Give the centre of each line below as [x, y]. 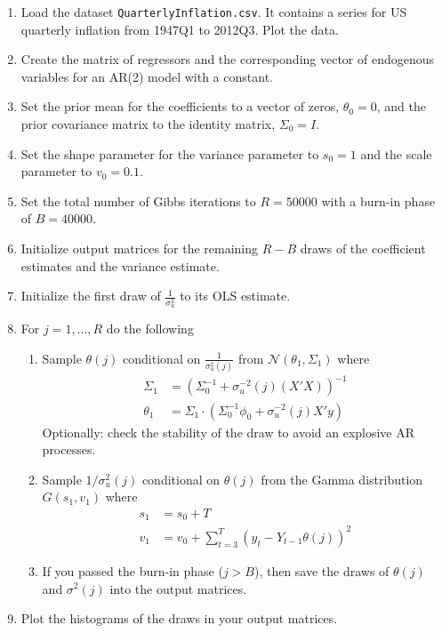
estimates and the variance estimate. [120, 265]
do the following [150, 329]
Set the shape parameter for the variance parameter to [170, 153]
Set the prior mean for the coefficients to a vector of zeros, [180, 106]
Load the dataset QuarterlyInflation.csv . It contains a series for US [214, 12]
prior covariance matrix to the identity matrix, [148, 124]
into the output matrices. [178, 588]
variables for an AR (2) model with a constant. [147, 76]
